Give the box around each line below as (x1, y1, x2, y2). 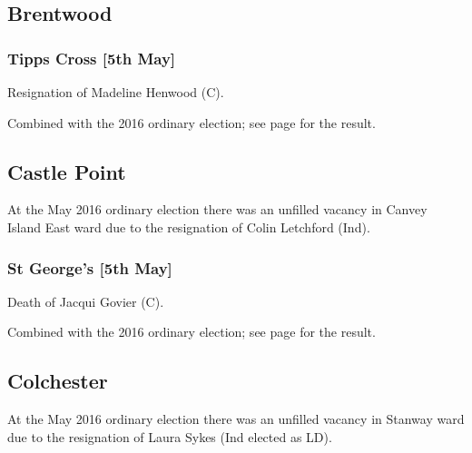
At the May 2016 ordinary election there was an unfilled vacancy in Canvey (7, 200, 428, 219)
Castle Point (7, 157, 126, 185)
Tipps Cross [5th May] (7, 46, 176, 69)
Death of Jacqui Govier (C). (7, 291, 164, 310)
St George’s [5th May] (7, 256, 172, 279)
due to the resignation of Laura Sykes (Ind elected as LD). (7, 427, 332, 446)
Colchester (7, 367, 108, 395)
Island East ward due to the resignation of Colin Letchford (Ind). (7, 217, 370, 236)
